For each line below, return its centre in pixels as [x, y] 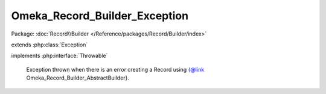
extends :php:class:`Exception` [50, 45]
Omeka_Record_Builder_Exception [100, 16]
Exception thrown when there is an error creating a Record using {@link [115, 69]
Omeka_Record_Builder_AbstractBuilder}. [78, 78]
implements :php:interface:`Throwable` [59, 56]
